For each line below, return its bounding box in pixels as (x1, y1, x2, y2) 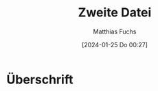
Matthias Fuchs (93, 27, 137, 36)
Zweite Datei (78, 5, 152, 21)
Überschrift (6, 72, 74, 87)
